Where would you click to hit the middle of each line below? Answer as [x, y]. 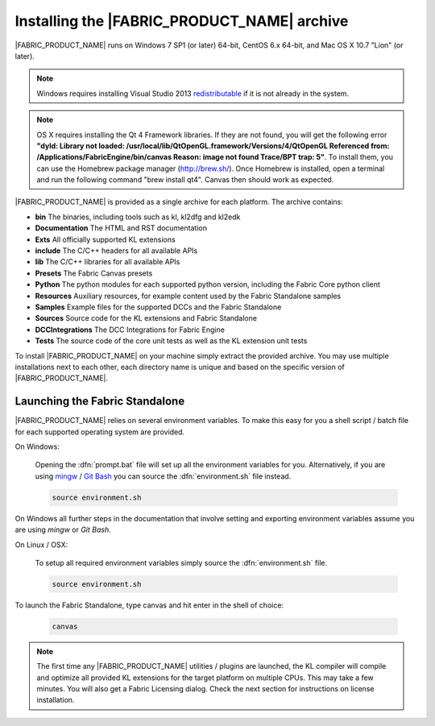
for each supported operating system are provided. [100, 432]
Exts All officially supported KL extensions [106, 239]
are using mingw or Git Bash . [63, 530]
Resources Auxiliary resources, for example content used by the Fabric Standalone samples [188, 296]
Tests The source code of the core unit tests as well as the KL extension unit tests [171, 341]
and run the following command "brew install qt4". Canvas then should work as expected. [185, 180]
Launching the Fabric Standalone [100, 402]
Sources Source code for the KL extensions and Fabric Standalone [146, 318]
